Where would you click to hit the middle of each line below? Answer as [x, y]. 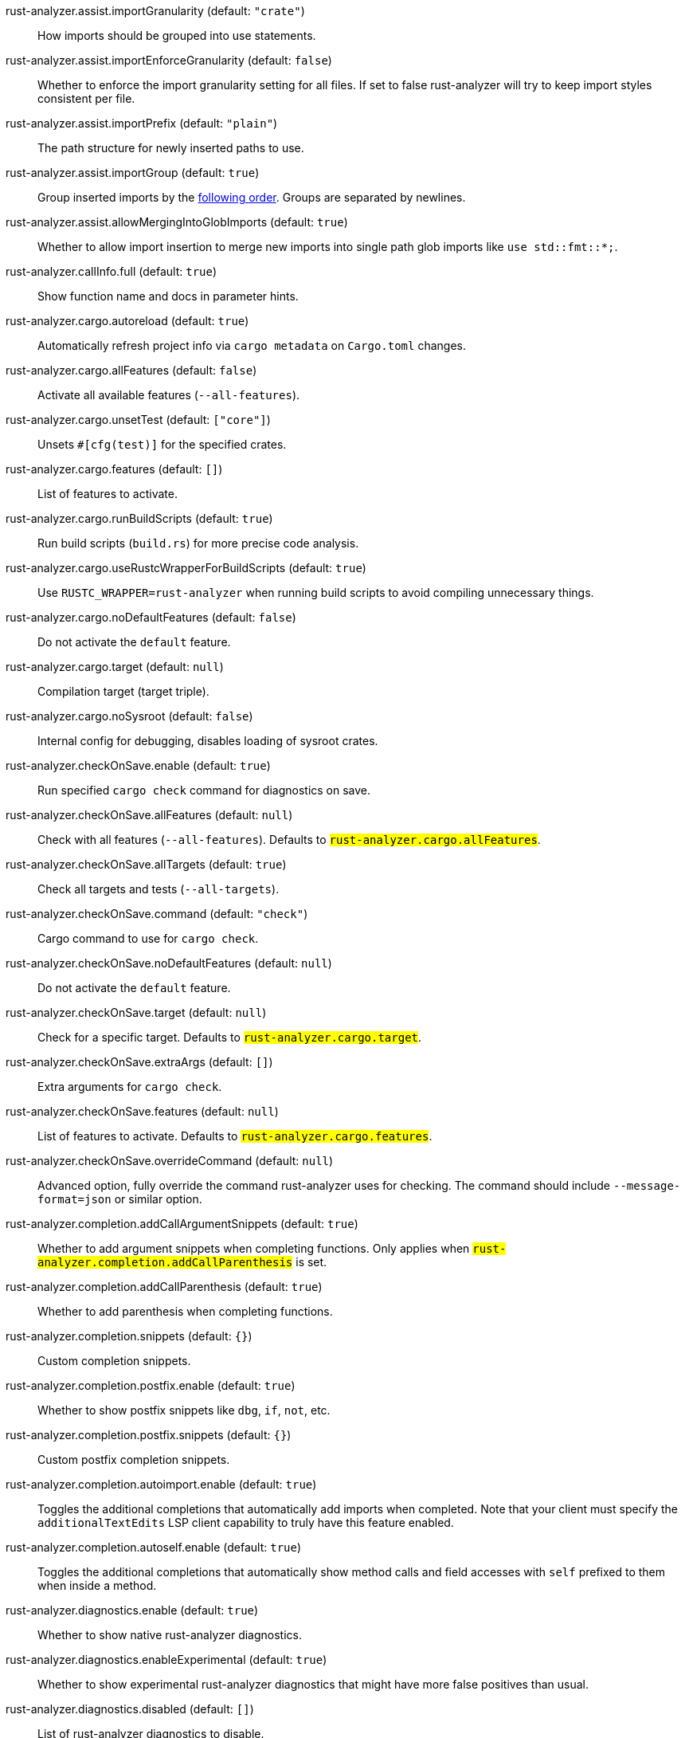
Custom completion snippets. [114, 1361]
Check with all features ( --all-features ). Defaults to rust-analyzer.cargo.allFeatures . [289, 840]
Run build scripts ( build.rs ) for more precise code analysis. [198, 543]
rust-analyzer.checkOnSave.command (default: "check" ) [157, 914]
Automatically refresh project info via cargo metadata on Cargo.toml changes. [252, 345]
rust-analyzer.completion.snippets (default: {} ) [129, 1336]
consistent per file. [86, 98]
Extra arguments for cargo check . [130, 1087]
